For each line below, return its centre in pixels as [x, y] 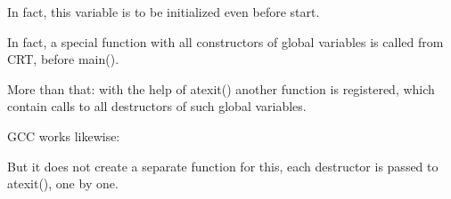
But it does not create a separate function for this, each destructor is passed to [223, 166]
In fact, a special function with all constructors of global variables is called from [225, 41]
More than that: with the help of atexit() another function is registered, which [221, 88]
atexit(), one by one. [63, 183]
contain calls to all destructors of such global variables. [157, 106]
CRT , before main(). [63, 59]
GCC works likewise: [64, 135]
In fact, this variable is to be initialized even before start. [164, 12]
